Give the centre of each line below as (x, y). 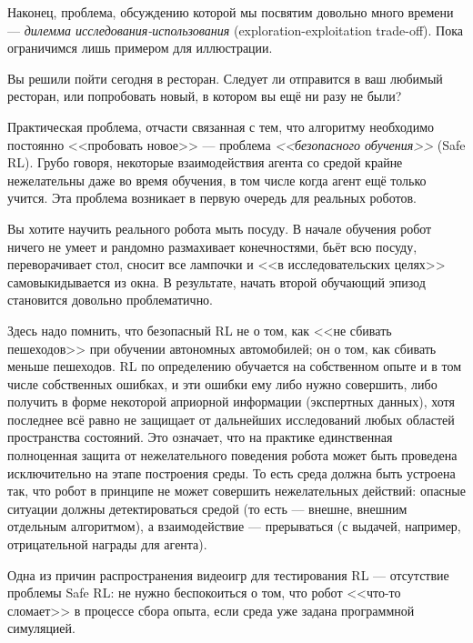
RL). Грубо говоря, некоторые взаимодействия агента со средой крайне (205, 162)
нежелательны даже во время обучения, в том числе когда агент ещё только (217, 180)
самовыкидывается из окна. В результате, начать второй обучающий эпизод (216, 281)
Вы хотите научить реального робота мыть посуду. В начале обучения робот (220, 228)
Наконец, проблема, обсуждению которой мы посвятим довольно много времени (231, 12)
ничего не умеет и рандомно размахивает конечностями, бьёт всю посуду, (212, 246)
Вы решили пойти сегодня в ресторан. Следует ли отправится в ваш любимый (225, 78)
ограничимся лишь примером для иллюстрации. (140, 48)
